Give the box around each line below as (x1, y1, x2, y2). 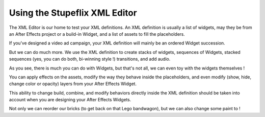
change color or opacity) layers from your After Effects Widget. (9, 81, 137, 87)
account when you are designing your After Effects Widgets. (9, 97, 131, 103)
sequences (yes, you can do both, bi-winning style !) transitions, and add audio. (9, 56, 171, 62)
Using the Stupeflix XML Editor (9, 7, 137, 18)
